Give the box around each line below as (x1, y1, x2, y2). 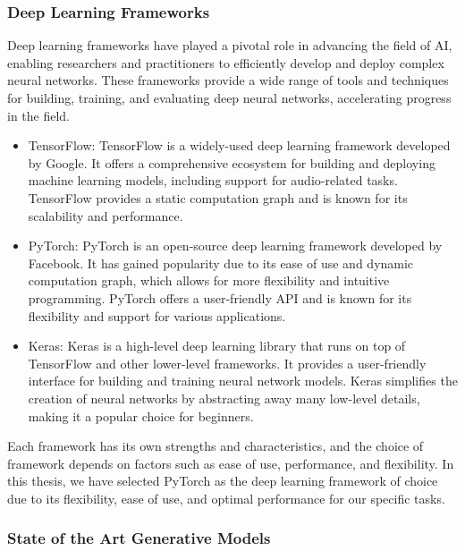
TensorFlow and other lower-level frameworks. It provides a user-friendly (28, 353, 427, 372)
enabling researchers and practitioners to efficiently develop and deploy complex (7, 53, 444, 72)
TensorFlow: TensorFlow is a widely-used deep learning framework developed (28, 136, 451, 155)
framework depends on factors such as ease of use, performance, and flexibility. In (7, 454, 454, 472)
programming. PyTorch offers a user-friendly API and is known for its (28, 288, 412, 307)
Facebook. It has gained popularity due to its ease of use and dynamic (28, 253, 414, 272)
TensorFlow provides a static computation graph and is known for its (28, 188, 408, 207)
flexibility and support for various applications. (28, 306, 286, 325)
